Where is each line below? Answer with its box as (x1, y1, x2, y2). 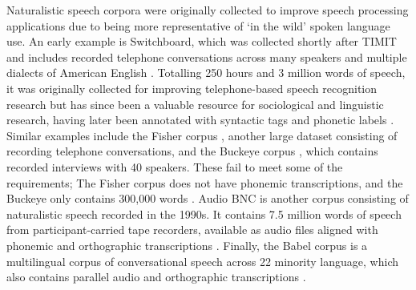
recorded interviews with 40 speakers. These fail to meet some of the (6, 158, 343, 175)
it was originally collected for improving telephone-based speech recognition (6, 79, 377, 96)
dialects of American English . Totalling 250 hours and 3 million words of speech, (6, 64, 406, 81)
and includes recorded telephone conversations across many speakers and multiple (6, 48, 407, 65)
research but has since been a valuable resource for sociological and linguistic (6, 95, 384, 112)
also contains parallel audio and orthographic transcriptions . (6, 268, 306, 285)
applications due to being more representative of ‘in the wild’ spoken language (6, 17, 390, 34)
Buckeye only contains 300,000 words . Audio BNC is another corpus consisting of (6, 190, 409, 207)
